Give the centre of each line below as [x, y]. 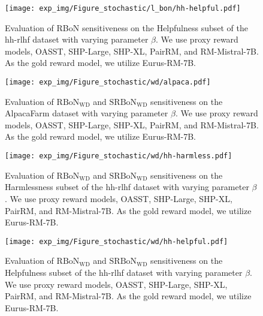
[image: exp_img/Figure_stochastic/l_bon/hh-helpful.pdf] [123, 8]
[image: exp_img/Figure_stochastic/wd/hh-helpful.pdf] [117, 241]
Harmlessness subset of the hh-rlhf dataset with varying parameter [127, 187]
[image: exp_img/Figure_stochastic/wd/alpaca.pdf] [108, 82]
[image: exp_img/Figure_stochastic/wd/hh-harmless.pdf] [119, 156]
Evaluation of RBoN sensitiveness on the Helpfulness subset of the [127, 27]
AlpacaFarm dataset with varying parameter [87, 113]
